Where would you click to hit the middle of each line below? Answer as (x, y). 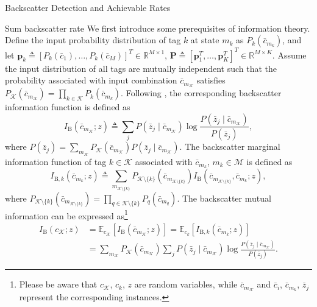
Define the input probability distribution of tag (93, 40)
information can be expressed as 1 (66, 214)
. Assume (289, 55)
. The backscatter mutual (224, 198)
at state (205, 40)
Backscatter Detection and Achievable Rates (88, 7)
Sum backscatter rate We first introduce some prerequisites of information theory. (158, 28)
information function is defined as (68, 106)
